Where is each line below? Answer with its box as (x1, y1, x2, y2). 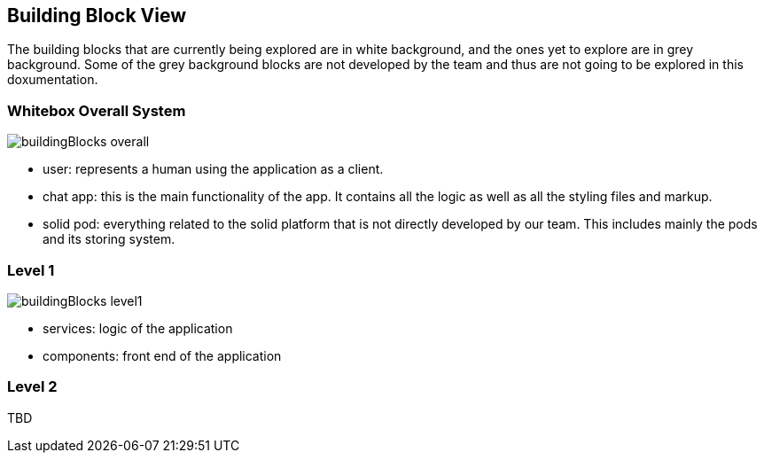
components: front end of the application (43, 347, 282, 363)
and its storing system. (43, 231, 175, 247)
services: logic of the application (43, 320, 233, 336)
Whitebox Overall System (7, 101, 186, 120)
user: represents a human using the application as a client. (43, 161, 384, 177)
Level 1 (7, 261, 55, 279)
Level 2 (7, 378, 58, 396)
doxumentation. (7, 72, 98, 88)
